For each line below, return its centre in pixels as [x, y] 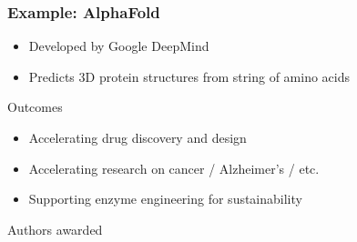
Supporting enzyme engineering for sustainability [165, 199]
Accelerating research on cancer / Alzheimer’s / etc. [174, 168]
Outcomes [35, 107]
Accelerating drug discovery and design [138, 137]
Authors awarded [55, 229]
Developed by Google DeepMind [119, 46]
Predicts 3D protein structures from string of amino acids [189, 76]
